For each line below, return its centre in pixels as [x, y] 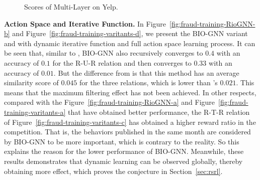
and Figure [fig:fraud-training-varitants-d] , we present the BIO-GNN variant [130, 33]
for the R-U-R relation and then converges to [122, 62]
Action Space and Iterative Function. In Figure [85, 23]
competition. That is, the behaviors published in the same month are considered [127, 132]
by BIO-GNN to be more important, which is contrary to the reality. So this [122, 141]
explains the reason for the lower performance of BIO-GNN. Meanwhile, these [124, 151]
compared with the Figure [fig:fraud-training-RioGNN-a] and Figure [110, 102]
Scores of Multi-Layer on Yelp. [71, 7]
